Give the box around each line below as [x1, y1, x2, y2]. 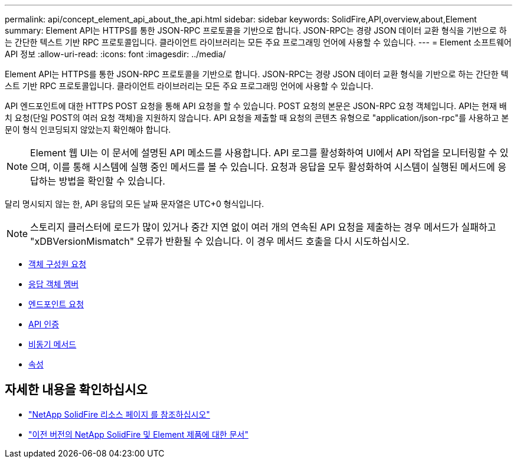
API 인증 [28, 319, 60, 329]
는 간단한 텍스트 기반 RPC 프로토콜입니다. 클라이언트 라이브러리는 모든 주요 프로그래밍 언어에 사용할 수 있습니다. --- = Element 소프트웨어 [5, 37, 512, 47]
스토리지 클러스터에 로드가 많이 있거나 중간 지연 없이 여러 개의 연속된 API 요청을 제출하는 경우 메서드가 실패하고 [30, 221, 496, 233]
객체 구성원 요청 [28, 259, 87, 269]
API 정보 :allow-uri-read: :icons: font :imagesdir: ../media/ [5, 49, 226, 59]
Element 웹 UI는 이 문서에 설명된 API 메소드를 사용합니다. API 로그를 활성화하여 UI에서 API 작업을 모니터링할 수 [30, 147, 498, 159]
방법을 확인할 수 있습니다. [58, 175, 165, 187]
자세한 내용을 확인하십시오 [5, 382, 148, 398]
